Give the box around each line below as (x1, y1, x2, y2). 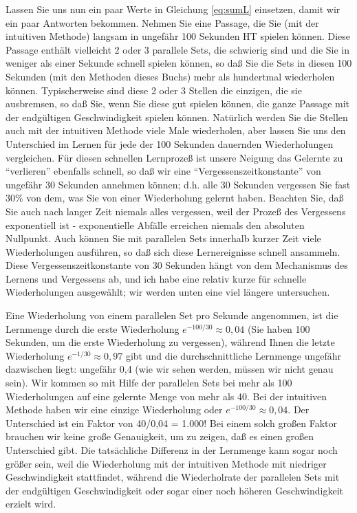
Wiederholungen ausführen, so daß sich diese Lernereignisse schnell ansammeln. (6, 244, 340, 259)
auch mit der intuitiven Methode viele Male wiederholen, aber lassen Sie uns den (6, 123, 346, 138)
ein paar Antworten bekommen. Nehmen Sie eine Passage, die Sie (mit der (6, 15, 319, 30)
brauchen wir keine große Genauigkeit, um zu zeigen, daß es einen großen (6, 429, 314, 444)
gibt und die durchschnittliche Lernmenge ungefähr (125, 348, 342, 362)
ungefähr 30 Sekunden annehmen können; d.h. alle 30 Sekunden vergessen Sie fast (6, 177, 351, 191)
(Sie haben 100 (247, 321, 310, 336)
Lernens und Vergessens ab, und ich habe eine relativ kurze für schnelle (6, 271, 307, 285)
